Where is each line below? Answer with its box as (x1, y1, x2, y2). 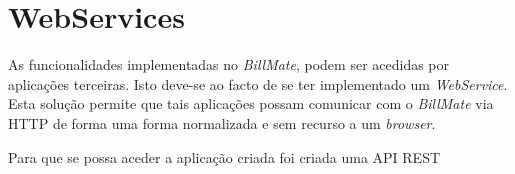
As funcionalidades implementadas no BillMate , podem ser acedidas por (8, 54, 450, 75)
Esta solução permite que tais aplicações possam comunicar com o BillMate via (8, 93, 494, 114)
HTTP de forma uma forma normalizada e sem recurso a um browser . (8, 112, 436, 133)
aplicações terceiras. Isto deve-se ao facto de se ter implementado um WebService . (8, 73, 508, 94)
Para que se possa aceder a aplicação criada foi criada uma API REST (8, 146, 441, 167)
